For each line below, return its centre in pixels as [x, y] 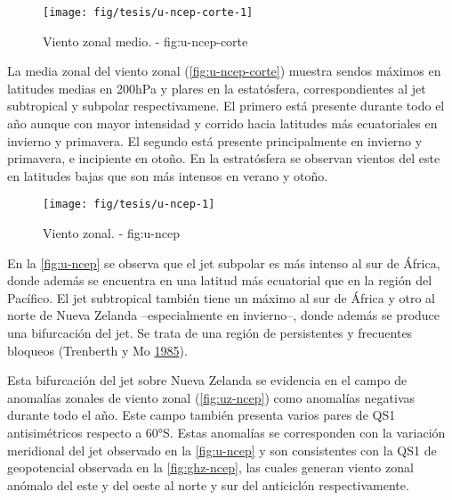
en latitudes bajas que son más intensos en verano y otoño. [168, 175]
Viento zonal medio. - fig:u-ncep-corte [145, 41]
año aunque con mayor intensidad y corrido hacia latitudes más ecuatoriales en [222, 123]
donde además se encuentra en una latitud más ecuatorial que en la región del [220, 280]
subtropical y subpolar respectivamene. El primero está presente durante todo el [226, 106]
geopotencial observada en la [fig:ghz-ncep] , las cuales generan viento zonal [210, 467]
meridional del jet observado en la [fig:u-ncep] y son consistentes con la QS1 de [222, 450]
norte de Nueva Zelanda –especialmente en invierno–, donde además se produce [224, 315]
